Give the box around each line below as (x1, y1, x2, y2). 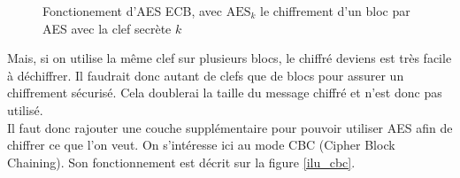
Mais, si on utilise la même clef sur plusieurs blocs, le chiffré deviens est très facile (7, 49, 452, 67)
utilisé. (7, 100, 43, 119)
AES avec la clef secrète (42, 19, 172, 37)
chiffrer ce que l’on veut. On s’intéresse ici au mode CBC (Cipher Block (7, 135, 395, 154)
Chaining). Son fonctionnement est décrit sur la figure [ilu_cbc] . (7, 152, 356, 171)
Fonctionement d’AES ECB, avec (42, 2, 222, 19)
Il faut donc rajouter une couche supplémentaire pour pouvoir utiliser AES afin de (7, 118, 453, 136)
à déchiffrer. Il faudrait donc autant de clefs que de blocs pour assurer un (7, 66, 404, 84)
